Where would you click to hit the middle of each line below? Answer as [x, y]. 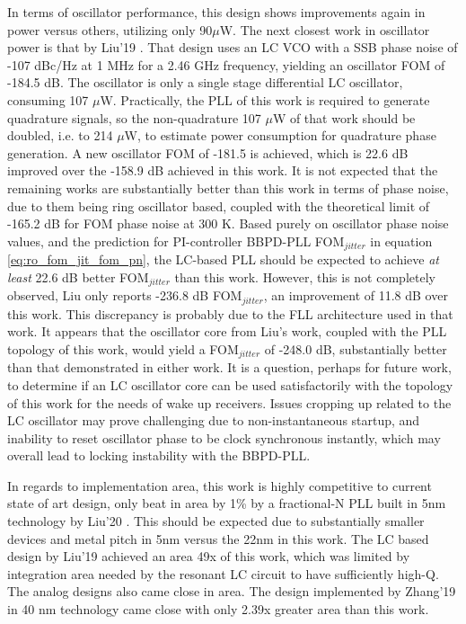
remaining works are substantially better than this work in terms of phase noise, [228, 187]
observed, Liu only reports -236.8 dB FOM [125, 295]
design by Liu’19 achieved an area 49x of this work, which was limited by [209, 556]
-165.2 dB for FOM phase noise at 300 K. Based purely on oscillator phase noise [228, 223]
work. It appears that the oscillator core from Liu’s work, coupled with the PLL [227, 331]
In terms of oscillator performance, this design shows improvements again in [216, 12]
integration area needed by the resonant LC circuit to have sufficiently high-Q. [223, 573]
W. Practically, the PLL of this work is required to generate [265, 99]
